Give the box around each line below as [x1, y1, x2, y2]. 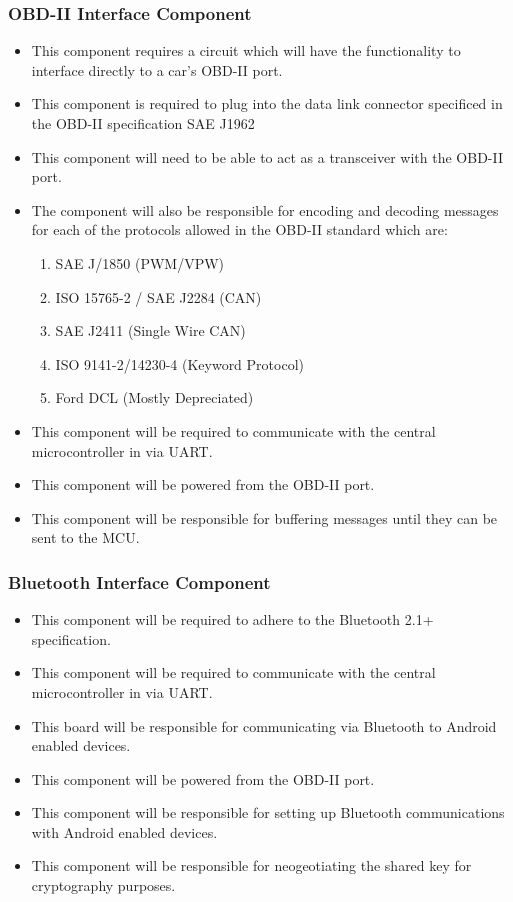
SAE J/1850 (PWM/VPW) [55, 252, 225, 273]
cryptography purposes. [31, 875, 176, 896]
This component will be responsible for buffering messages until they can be [31, 507, 498, 528]
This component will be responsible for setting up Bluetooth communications [31, 802, 505, 823]
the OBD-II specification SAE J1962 [31, 113, 255, 133]
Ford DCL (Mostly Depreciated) [55, 387, 254, 408]
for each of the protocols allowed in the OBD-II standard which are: [31, 219, 448, 240]
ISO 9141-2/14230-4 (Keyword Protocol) [55, 353, 304, 374]
